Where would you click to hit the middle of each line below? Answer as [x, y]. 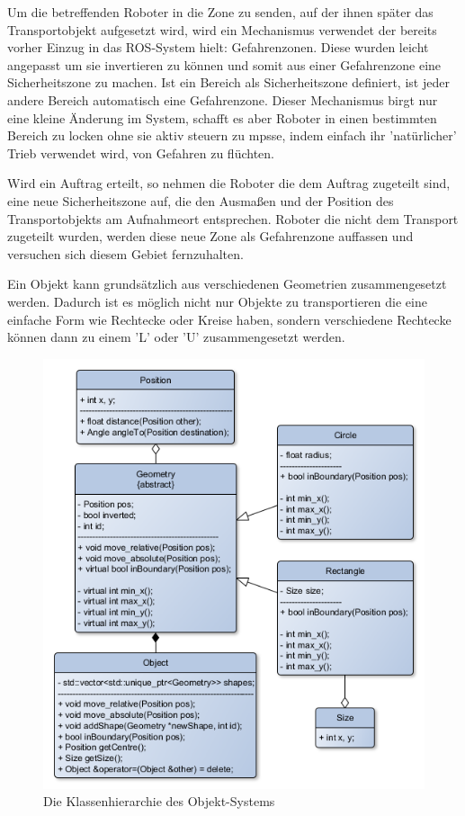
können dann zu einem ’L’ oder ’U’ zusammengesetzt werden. [176, 337]
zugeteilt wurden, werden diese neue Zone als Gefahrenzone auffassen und [210, 236]
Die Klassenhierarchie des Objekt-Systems [159, 801]
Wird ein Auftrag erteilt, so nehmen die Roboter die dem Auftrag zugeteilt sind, [229, 183]
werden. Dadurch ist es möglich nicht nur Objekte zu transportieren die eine [217, 301]
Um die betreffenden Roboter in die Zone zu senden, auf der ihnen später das [220, 12]
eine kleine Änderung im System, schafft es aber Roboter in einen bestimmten [222, 117]
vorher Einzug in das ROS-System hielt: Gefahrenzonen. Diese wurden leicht [218, 47]
